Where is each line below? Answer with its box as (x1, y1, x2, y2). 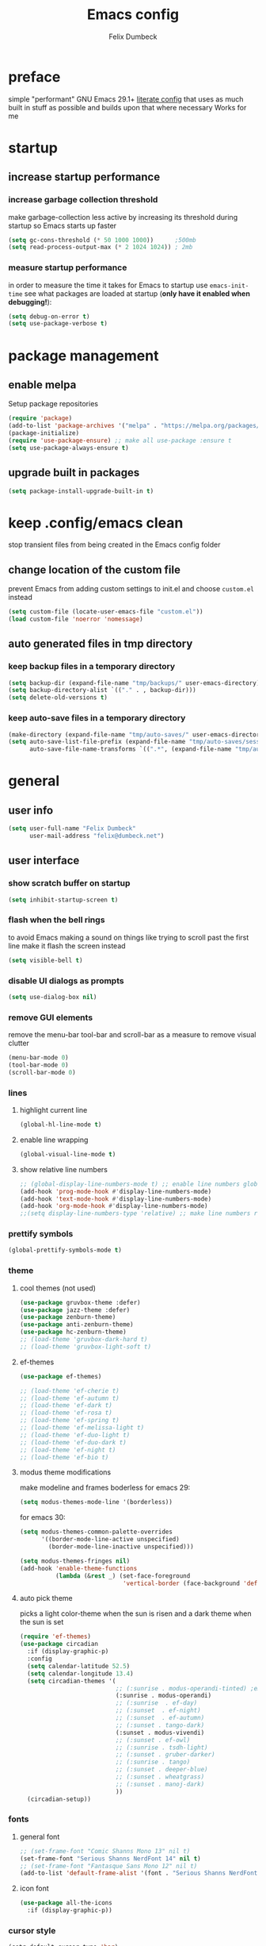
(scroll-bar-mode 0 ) (8, 1068, 77, 1076)
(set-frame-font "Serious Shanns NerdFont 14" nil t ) (19, 1855, 201, 1863)
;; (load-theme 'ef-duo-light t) (19, 1431, 131, 1439)
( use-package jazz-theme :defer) (19, 1306, 131, 1314)
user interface (8, 854, 80, 867)
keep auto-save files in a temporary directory (8, 713, 186, 724)
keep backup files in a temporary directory (8, 661, 176, 672)
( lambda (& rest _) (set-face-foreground (55, 1571, 191, 1580)
